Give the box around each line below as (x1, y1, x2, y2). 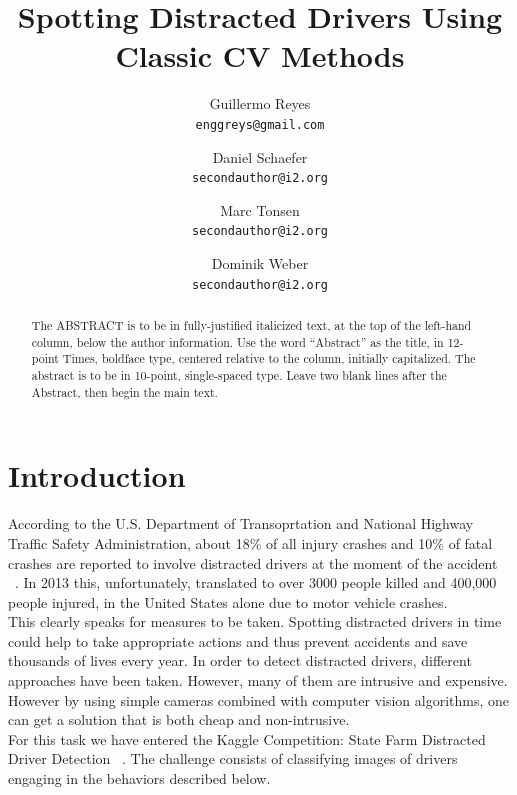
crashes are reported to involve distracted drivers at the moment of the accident (8, 552, 498, 573)
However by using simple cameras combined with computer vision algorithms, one (8, 689, 510, 710)
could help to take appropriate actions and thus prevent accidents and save (8, 630, 468, 651)
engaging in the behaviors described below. (8, 768, 271, 789)
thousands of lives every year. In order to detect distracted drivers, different (8, 650, 472, 671)
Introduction (8, 455, 186, 496)
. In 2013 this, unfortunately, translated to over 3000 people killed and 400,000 (15, 572, 497, 593)
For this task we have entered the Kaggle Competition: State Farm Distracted (8, 728, 486, 749)
